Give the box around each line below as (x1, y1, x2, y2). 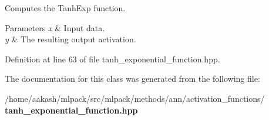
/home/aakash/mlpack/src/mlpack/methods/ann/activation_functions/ (5, 92, 265, 104)
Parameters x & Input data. (5, 21, 105, 34)
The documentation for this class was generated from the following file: (5, 72, 260, 85)
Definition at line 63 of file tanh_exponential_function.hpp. (5, 52, 220, 65)
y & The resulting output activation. (5, 33, 136, 45)
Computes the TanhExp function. (5, 2, 126, 14)
